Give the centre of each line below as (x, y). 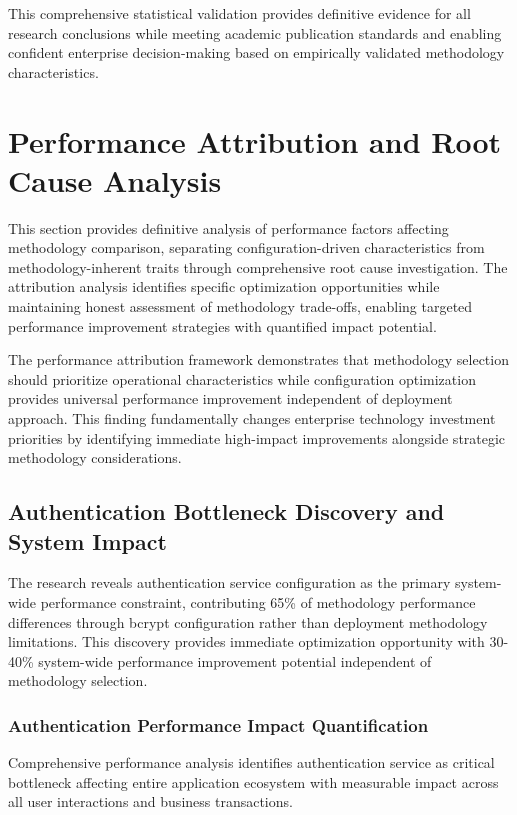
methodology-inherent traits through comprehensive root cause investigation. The (258, 266)
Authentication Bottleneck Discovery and (226, 511)
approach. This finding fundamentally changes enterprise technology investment (252, 418)
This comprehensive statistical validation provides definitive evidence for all (239, 13)
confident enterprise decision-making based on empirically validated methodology (256, 52)
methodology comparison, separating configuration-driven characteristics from (246, 247)
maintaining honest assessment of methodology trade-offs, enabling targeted (240, 306)
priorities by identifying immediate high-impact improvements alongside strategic (257, 437)
